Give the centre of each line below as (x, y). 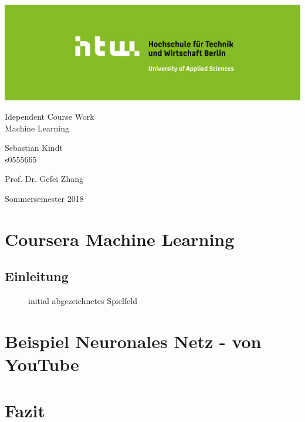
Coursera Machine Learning (120, 239)
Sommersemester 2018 (44, 199)
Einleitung (37, 276)
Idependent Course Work (50, 117)
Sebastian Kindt (34, 148)
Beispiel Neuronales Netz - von (133, 341)
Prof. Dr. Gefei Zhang (44, 179)
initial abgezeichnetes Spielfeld (83, 301)
